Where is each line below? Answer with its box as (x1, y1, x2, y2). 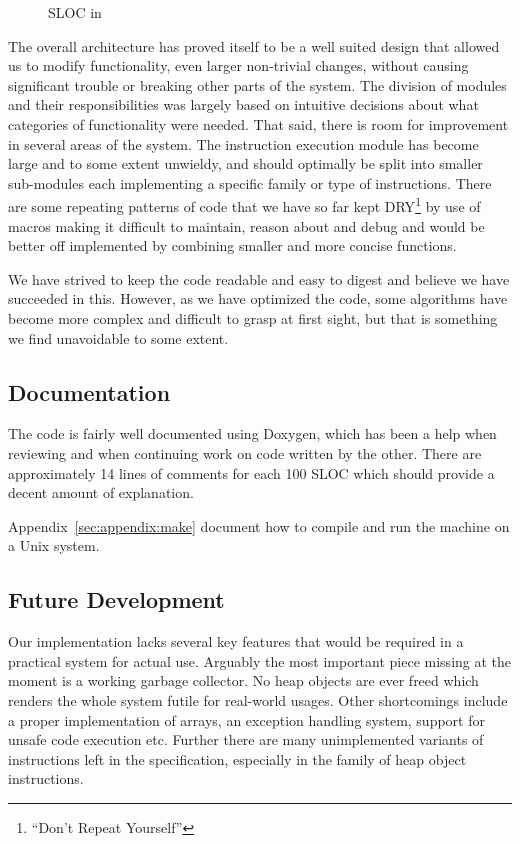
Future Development (8, 584, 225, 615)
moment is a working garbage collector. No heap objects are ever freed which (8, 670, 479, 691)
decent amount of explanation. (8, 482, 194, 503)
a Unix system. (8, 535, 100, 556)
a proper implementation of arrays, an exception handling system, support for (8, 709, 485, 730)
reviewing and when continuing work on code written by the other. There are (8, 442, 482, 463)
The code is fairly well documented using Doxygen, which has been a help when (8, 423, 497, 444)
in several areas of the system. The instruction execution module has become (8, 133, 479, 154)
